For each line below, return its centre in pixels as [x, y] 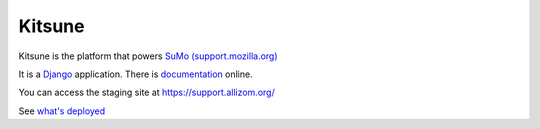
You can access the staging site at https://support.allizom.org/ [146, 92]
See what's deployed [62, 111]
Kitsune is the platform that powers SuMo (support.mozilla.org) [148, 56]
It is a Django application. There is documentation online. [136, 74]
